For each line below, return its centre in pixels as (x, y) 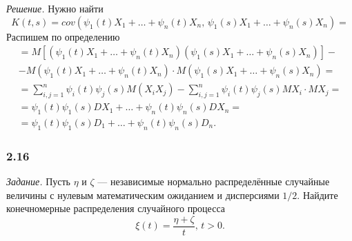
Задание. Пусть (38, 181)
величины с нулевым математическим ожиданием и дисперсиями (143, 195)
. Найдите (317, 195)
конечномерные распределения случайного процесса (116, 208)
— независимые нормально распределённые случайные (214, 181)
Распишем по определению (63, 36)
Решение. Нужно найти (55, 8)
